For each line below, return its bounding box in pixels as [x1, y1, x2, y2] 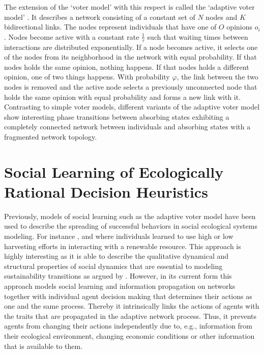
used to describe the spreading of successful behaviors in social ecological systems [4, 221, 257, 231]
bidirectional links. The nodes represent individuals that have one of [4, 21, 217, 32]
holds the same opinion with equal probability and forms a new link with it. [4, 91, 241, 102]
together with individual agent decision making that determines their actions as [4, 290, 252, 301]
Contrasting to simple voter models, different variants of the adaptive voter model [4, 101, 260, 112]
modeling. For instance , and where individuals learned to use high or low [4, 231, 233, 241]
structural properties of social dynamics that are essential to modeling [4, 260, 223, 271]
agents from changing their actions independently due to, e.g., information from [4, 320, 253, 331]
